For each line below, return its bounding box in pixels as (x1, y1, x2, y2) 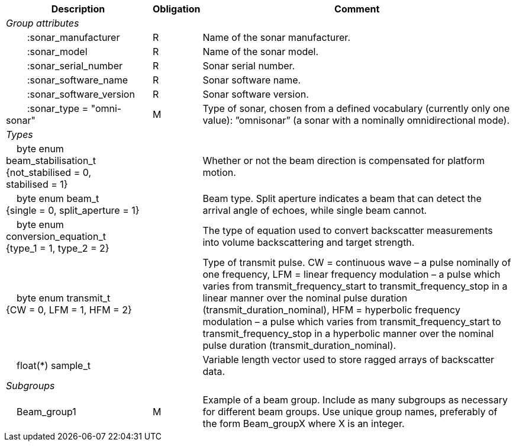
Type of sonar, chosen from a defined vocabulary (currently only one (202, 102, 510, 114)
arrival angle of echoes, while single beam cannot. (202, 204, 427, 216)
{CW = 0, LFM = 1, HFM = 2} (6, 304, 132, 316)
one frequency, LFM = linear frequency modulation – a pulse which (202, 268, 501, 280)
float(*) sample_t (17, 360, 91, 371)
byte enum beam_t (17, 192, 99, 204)
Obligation (152, 3, 201, 15)
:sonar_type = (27, 102, 89, 114)
